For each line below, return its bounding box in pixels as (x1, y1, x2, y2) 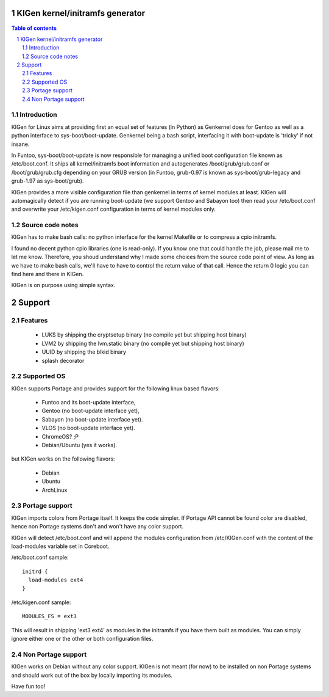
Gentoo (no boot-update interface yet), (41, 407, 140, 415)
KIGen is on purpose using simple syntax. (11, 282, 116, 289)
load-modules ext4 (28, 577, 83, 583)
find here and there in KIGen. (11, 271, 84, 277)
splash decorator (41, 357, 85, 364)
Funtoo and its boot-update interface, (41, 399, 136, 406)
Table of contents (11, 24, 57, 32)
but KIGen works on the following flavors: (11, 455, 115, 462)
